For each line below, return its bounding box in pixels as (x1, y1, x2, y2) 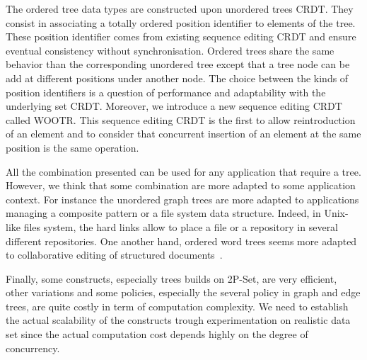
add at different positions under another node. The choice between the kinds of (6, 70, 349, 85)
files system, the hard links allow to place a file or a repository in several (23, 219, 339, 234)
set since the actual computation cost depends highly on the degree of (6, 327, 308, 342)
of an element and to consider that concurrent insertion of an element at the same (6, 126, 361, 141)
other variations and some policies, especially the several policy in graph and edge (6, 285, 361, 300)
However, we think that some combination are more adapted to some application (6, 178, 356, 193)
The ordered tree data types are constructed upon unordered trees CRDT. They (6, 1, 354, 16)
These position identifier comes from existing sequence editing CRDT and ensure (6, 29, 356, 44)
